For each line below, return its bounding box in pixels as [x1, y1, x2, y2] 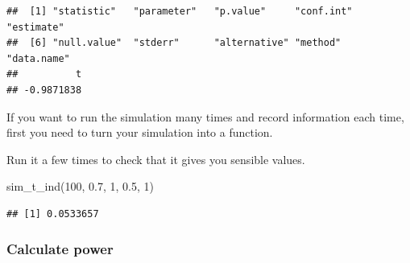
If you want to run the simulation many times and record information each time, [6, 108, 404, 125]
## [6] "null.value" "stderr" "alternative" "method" [6, 37, 342, 49]
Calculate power [6, 239, 114, 259]
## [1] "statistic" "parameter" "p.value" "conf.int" [6, 6, 353, 17]
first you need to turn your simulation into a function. [6, 124, 273, 141]
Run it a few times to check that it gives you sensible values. [6, 150, 305, 167]
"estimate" [6, 21, 64, 33]
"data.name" [6, 52, 70, 64]
